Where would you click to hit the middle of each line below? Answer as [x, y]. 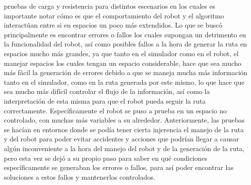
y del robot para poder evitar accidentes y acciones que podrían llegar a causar [122, 139]
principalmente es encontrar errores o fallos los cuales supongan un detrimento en [125, 34]
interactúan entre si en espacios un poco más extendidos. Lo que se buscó [113, 25]
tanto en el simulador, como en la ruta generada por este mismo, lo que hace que [124, 82]
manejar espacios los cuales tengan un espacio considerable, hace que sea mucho [123, 63]
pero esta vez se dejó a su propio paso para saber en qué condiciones [106, 158]
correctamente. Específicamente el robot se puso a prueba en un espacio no [115, 110]
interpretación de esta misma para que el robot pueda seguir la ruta [105, 100]
